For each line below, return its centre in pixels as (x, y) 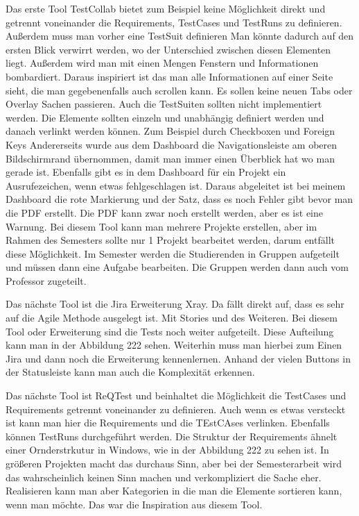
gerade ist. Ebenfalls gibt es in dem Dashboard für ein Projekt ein (146, 172)
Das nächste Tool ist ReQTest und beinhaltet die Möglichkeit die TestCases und (176, 396)
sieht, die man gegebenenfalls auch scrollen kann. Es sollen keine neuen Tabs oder (179, 90)
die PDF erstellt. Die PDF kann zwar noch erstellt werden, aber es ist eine (164, 212)
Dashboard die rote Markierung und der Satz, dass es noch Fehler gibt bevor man (179, 199)
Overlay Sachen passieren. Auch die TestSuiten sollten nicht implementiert (164, 104)
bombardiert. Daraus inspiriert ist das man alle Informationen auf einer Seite (169, 76)
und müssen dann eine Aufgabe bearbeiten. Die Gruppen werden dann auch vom (177, 267)
